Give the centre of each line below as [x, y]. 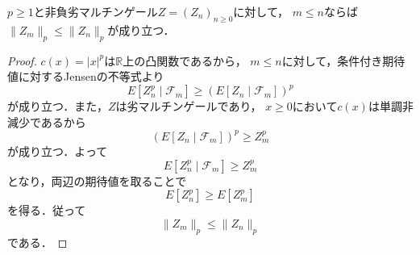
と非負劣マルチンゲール [96, 11]
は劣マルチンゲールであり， [189, 106]
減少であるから [47, 121]
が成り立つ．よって [58, 150]
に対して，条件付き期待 [343, 60]
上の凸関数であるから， [185, 60]
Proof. [22, 60]
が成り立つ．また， [58, 106]
